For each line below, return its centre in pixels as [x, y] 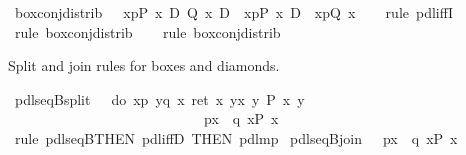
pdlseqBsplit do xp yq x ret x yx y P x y [159, 98]
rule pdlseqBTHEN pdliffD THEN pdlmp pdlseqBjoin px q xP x [236, 137]
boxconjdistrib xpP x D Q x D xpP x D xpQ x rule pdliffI [233, 12]
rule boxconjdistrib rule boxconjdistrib [147, 31]
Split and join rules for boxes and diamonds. [144, 65]
